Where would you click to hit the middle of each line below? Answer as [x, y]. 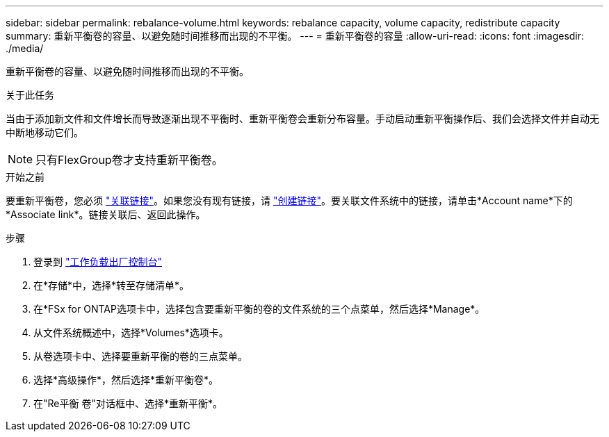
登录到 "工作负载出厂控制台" [98, 262]
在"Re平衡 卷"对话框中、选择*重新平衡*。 [128, 403]
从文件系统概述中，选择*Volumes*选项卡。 [131, 332]
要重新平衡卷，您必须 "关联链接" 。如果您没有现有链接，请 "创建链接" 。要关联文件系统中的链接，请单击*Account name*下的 [289, 200]
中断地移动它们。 [44, 132]
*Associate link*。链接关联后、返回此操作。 [106, 214]
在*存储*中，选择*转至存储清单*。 [112, 285]
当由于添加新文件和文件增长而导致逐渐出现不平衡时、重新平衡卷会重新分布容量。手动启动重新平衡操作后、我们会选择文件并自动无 [302, 118]
